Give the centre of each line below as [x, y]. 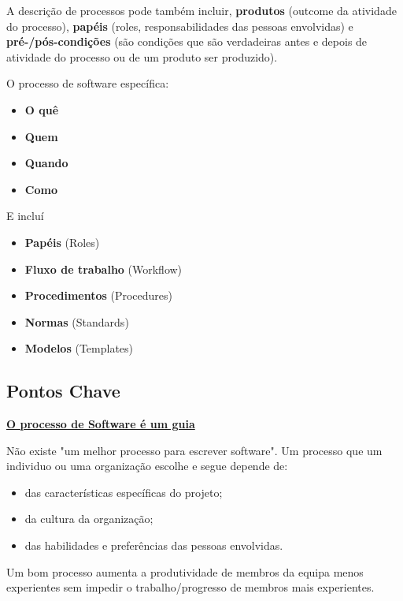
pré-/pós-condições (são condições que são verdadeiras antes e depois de [187, 41]
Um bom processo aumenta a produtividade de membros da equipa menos [185, 571]
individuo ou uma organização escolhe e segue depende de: [147, 466]
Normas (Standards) [77, 321]
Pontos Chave [63, 391]
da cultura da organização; [89, 519]
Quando [46, 163]
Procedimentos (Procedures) [99, 295]
